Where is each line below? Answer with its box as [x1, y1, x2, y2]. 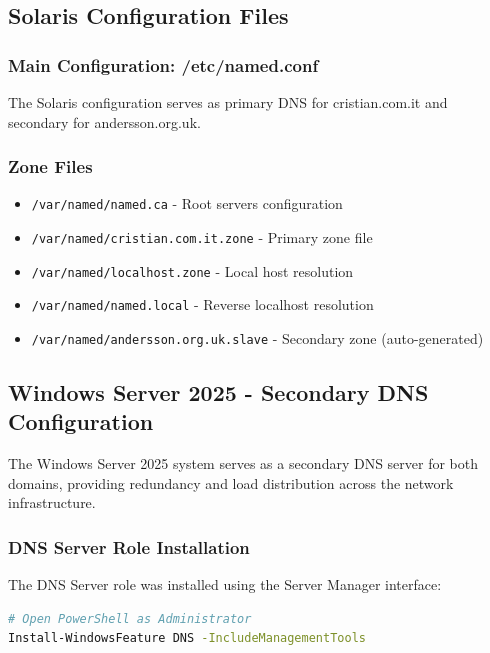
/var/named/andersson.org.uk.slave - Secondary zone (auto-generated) [31, 328, 484, 349]
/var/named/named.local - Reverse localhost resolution [31, 294, 374, 315]
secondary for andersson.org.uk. [8, 111, 201, 132]
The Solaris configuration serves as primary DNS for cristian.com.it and [8, 92, 448, 112]
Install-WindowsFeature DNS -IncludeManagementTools [8, 631, 366, 646]
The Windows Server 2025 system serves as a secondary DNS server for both [8, 453, 479, 474]
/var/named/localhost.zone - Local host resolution [31, 260, 354, 281]
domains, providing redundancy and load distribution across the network [8, 472, 454, 493]
